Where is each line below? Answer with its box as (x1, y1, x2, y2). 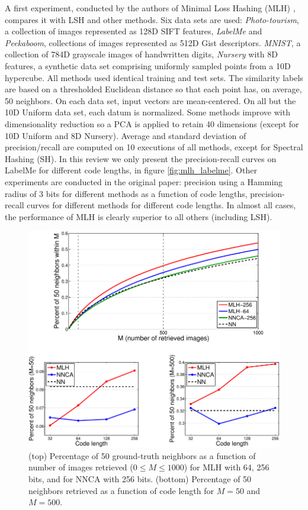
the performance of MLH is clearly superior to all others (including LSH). (5, 210, 272, 222)
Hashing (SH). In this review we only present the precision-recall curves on (5, 152, 277, 164)
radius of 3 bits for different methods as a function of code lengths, (5, 187, 248, 199)
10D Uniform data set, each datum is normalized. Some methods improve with (5, 106, 290, 118)
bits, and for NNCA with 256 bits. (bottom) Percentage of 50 (28, 473, 252, 485)
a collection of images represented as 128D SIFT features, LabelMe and (5, 25, 262, 37)
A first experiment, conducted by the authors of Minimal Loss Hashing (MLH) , (5, 2, 296, 14)
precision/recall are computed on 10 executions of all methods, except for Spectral (5, 141, 303, 153)
